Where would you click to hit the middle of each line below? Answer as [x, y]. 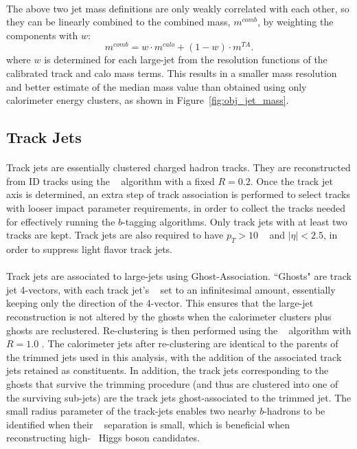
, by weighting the [296, 22]
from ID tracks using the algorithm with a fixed [111, 180]
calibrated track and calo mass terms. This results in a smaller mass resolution [172, 73]
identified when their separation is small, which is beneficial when [148, 424]
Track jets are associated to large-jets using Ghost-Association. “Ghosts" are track [179, 276]
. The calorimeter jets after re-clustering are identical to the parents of [190, 343]
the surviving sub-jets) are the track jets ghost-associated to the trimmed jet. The [179, 397]
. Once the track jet [291, 180]
